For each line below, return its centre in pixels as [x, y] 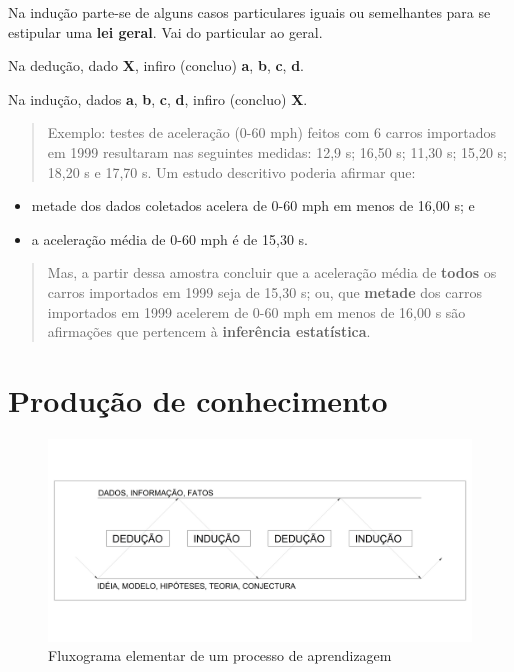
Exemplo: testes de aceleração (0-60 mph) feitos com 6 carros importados [272, 132]
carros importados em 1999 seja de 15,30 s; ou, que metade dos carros [264, 291]
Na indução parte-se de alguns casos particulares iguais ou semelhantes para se [249, 12]
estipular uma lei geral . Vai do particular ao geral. [165, 31]
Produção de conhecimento [198, 399]
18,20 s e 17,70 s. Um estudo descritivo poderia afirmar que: [231, 171]
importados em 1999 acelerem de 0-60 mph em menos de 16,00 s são [256, 311]
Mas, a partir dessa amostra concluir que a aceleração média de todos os [272, 272]
